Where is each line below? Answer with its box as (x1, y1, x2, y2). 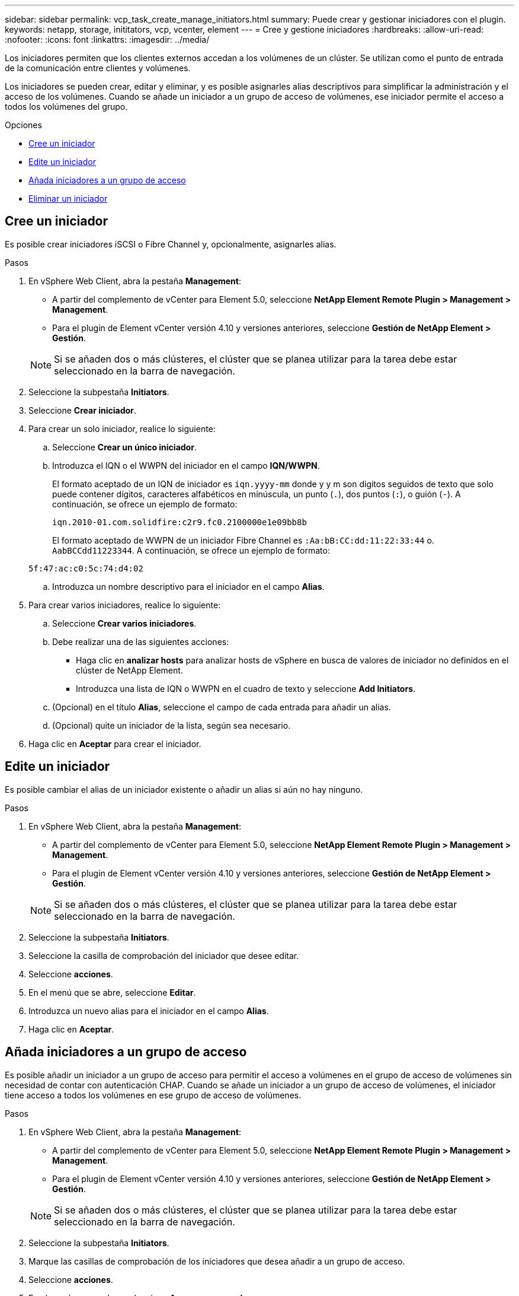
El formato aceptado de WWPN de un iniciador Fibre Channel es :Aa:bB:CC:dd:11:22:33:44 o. (52, 535, 434, 545)
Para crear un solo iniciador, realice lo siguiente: (28, 423, 216, 434)
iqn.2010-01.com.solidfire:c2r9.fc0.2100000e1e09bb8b (52, 517, 307, 527)
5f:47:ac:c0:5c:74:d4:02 (28, 563, 143, 573)
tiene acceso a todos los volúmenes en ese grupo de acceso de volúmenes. (5, 1089, 302, 1100)
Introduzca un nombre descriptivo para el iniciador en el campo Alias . (52, 581, 325, 592)
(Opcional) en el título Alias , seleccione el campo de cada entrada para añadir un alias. (52, 701, 391, 712)
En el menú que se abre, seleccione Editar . (28, 987, 196, 998)
